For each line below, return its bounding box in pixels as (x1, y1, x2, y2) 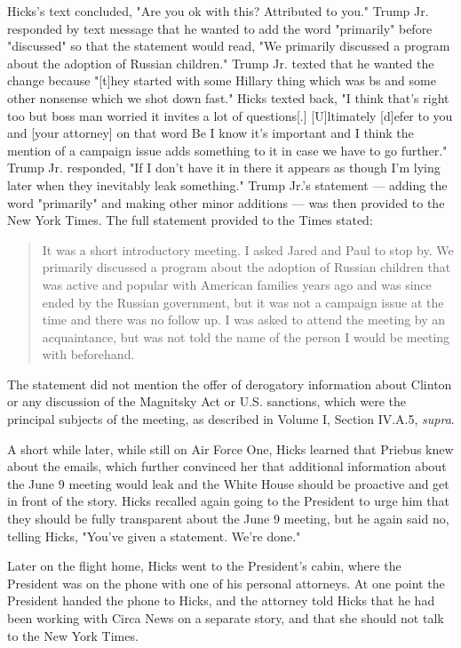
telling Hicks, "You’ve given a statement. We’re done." (7, 526, 301, 545)
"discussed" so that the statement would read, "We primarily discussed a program (7, 36, 450, 55)
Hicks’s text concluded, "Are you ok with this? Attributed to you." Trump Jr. (7, 2, 429, 20)
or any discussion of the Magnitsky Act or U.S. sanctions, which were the (7, 392, 406, 411)
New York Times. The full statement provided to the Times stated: (7, 211, 373, 229)
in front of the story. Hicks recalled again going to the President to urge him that (7, 492, 450, 510)
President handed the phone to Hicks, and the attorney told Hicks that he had (7, 591, 435, 610)
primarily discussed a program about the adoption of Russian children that (42, 258, 451, 276)
